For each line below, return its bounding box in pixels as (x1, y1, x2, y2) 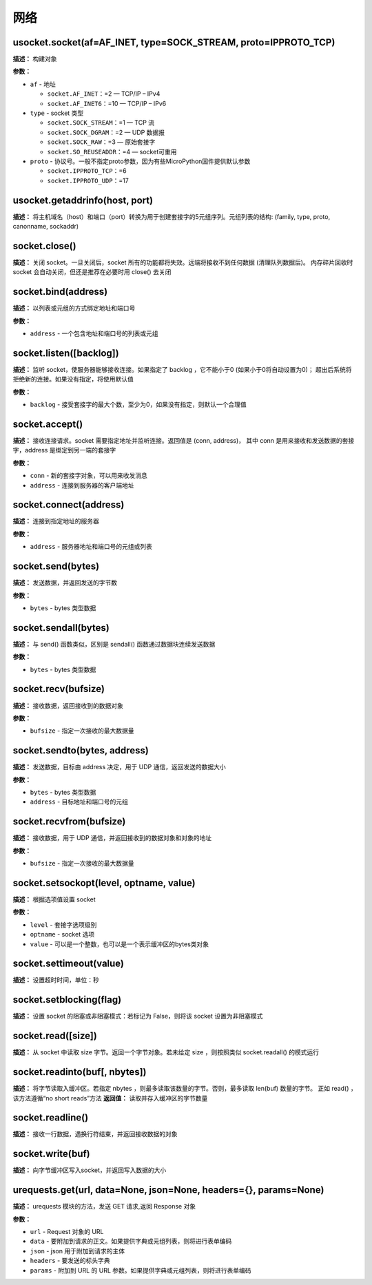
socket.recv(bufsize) (12, 683, 105, 695)
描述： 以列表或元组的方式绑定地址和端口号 (12, 304, 136, 313)
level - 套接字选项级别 (30, 920, 97, 929)
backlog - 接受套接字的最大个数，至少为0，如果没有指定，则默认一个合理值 (30, 400, 247, 409)
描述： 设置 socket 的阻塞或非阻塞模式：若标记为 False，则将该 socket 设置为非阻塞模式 (12, 1012, 263, 1021)
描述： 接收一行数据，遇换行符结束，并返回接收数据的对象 (12, 1130, 178, 1138)
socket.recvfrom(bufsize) (12, 816, 126, 828)
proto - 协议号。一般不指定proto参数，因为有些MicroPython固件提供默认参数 (30, 157, 251, 165)
